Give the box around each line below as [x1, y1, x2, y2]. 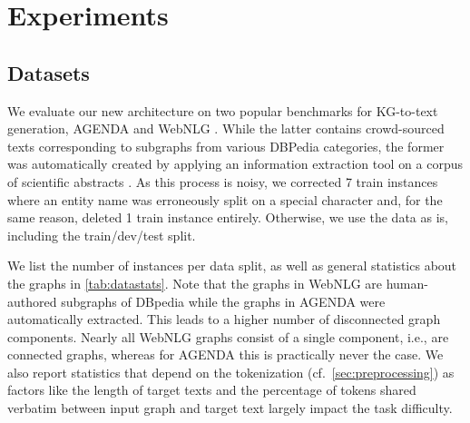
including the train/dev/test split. [7, 225, 196, 244]
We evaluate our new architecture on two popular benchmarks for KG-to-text [7, 101, 438, 120]
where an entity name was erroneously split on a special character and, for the [7, 190, 443, 209]
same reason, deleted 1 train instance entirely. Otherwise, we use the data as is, [7, 208, 448, 227]
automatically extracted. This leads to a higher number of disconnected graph [7, 310, 441, 329]
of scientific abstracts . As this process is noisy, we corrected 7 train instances [7, 172, 438, 191]
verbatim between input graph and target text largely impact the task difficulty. [7, 398, 453, 418]
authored [7, 291, 57, 310]
